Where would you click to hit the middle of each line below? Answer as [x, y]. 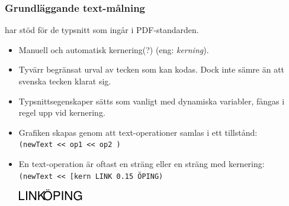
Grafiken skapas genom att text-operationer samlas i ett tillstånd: [138, 132]
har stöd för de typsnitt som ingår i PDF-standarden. [102, 30]
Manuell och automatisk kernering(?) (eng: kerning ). [114, 49]
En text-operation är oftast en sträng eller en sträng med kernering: [142, 164]
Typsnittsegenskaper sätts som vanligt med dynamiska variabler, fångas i [152, 101]
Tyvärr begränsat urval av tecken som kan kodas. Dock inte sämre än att [152, 69]
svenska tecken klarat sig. [65, 81]
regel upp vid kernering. [62, 112]
